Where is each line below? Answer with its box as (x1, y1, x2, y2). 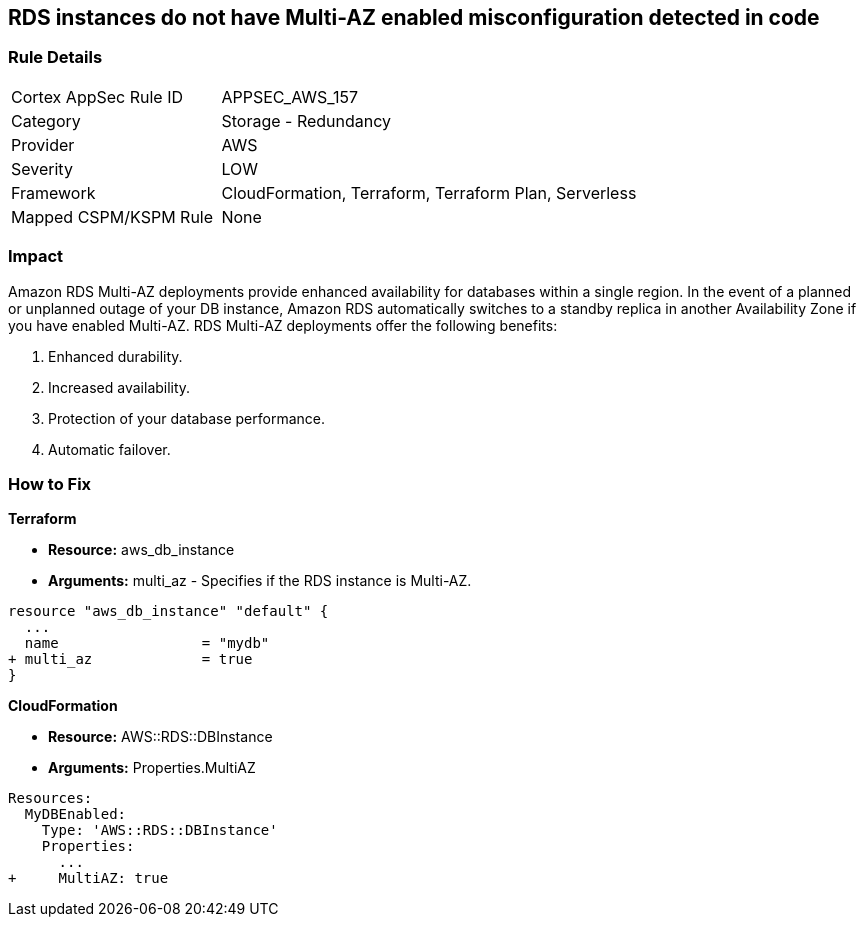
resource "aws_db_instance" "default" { (8, 603, 329, 620)
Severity (11, 158, 73, 179)
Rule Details (8, 47, 103, 68)
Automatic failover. (48, 440, 171, 458)
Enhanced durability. (48, 347, 183, 365)
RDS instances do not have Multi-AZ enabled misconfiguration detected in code (8, 5, 820, 30)
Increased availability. (48, 378, 191, 396)
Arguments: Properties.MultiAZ (48, 759, 256, 777)
